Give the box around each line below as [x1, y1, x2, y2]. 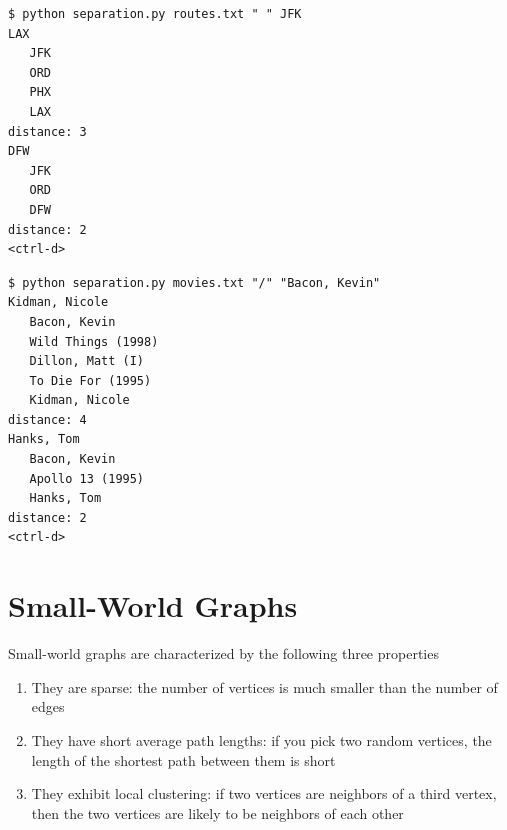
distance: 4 [8, 412, 87, 427]
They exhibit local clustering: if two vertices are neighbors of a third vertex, [31, 783, 497, 804]
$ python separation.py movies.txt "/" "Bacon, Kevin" [8, 275, 381, 290]
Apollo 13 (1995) [29, 471, 145, 486]
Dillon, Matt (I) [29, 354, 145, 369]
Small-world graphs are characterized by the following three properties [8, 643, 439, 664]
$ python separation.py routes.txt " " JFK [8, 7, 302, 21]
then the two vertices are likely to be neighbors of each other [31, 802, 404, 823]
